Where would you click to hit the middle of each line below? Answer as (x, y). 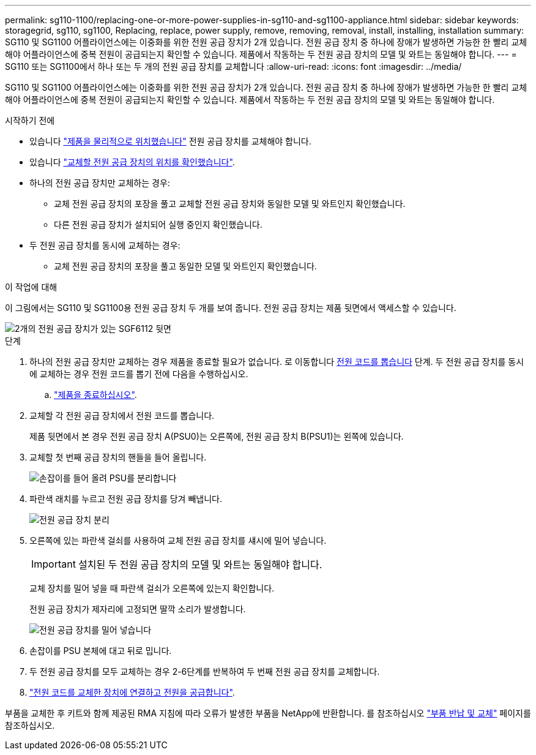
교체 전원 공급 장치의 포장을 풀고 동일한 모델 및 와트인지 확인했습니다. (185, 266)
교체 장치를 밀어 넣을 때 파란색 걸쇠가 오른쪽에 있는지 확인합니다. (152, 588)
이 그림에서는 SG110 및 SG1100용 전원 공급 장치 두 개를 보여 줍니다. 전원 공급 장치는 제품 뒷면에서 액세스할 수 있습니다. (231, 308)
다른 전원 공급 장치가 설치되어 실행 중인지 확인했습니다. (158, 224)
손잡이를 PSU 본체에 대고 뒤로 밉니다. (101, 651)
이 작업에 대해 (31, 287)
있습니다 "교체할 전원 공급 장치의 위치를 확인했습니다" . (132, 162)
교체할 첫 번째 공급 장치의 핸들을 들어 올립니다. (118, 457)
